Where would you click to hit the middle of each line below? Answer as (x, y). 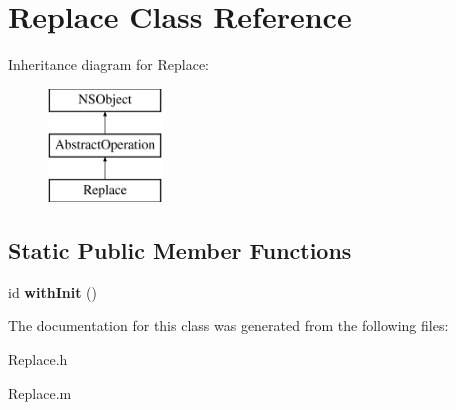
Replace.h (38, 359)
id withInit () (52, 291)
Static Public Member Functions (180, 250)
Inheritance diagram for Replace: (108, 64)
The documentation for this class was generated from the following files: (228, 325)
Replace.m (40, 392)
